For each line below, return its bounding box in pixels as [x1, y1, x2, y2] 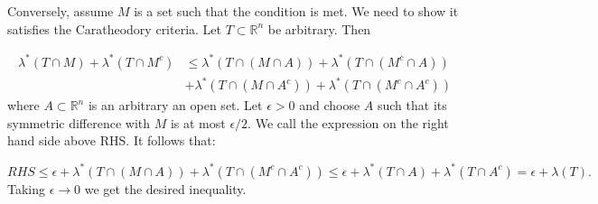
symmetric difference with [7, 113, 151, 132]
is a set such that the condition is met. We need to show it [134, 2, 459, 20]
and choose [299, 96, 360, 115]
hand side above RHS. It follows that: [7, 131, 216, 150]
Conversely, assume [7, 2, 114, 20]
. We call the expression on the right [248, 113, 449, 132]
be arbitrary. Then [267, 19, 371, 38]
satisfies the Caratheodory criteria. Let [7, 19, 222, 38]
